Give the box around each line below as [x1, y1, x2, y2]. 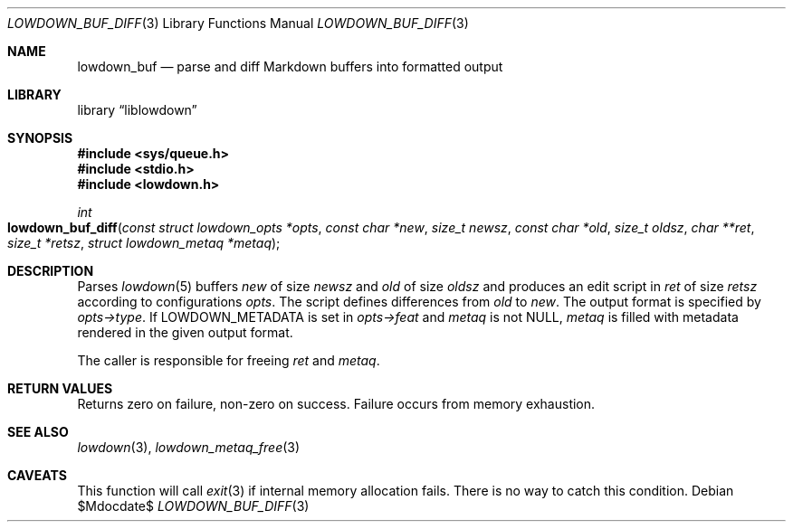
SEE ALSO [7, 424, 69, 439]
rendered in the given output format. [77, 325, 293, 340]
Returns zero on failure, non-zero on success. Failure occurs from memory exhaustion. [77, 396, 596, 411]
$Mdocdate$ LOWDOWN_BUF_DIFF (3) [77, 498, 310, 514]
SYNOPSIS [7, 130, 73, 146]
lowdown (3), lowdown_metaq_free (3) [77, 439, 301, 455]
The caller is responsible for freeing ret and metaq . [77, 353, 380, 368]
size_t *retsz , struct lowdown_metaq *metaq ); [7, 235, 281, 250]
